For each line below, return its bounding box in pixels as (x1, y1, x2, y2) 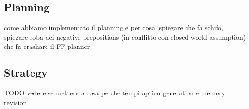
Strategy (4, 65, 47, 80)
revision (4, 97, 27, 107)
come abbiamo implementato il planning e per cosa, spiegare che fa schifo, (4, 22, 223, 32)
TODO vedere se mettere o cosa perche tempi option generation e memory (4, 88, 226, 98)
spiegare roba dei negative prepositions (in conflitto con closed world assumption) (4, 31, 246, 42)
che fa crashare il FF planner (4, 41, 90, 51)
